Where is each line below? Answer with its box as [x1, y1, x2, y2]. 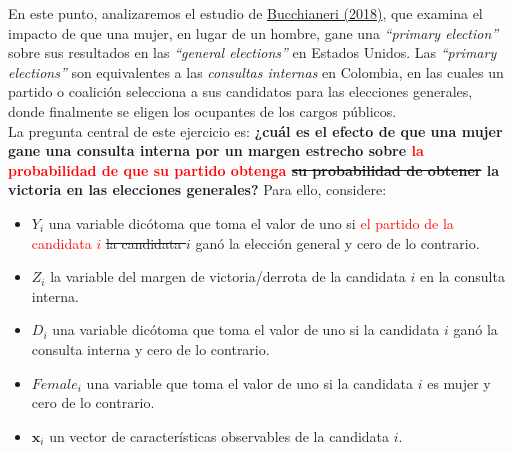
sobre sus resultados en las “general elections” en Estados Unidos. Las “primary [8, 42, 497, 63]
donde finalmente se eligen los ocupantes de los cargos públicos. [8, 100, 397, 121]
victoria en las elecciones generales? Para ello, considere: [8, 179, 387, 200]
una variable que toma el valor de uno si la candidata [86, 372, 414, 393]
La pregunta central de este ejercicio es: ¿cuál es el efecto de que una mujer [8, 120, 503, 141]
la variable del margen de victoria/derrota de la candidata [50, 266, 406, 287]
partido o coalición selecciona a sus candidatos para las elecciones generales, [8, 81, 473, 102]
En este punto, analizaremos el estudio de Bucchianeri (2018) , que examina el [8, 3, 483, 23]
